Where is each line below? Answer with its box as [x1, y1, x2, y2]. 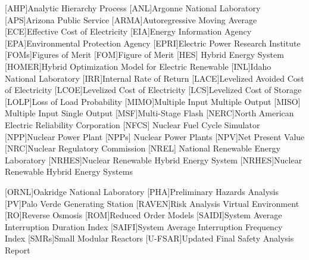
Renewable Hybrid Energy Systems [5, 165, 133, 178]
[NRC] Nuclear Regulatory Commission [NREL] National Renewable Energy [5, 142, 280, 154]
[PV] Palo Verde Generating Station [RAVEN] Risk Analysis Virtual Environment [5, 197, 299, 209]
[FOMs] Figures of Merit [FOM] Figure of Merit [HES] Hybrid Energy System [5, 48, 284, 61]
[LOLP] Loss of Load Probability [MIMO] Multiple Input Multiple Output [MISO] [5, 95, 301, 107]
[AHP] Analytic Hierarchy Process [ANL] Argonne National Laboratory [5, 2, 261, 14]
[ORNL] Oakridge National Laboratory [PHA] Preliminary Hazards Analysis [5, 185, 279, 197]
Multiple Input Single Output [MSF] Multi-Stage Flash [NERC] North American [5, 107, 294, 119]
